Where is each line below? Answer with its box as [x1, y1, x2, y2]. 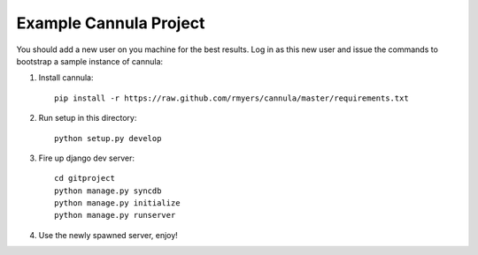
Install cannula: [38, 72, 94, 83]
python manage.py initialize [54, 199, 181, 208]
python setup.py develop [54, 133, 162, 143]
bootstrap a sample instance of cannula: [16, 56, 164, 66]
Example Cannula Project [16, 13, 205, 33]
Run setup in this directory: [38, 113, 137, 124]
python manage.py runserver [54, 210, 176, 221]
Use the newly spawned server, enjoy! [38, 229, 179, 240]
